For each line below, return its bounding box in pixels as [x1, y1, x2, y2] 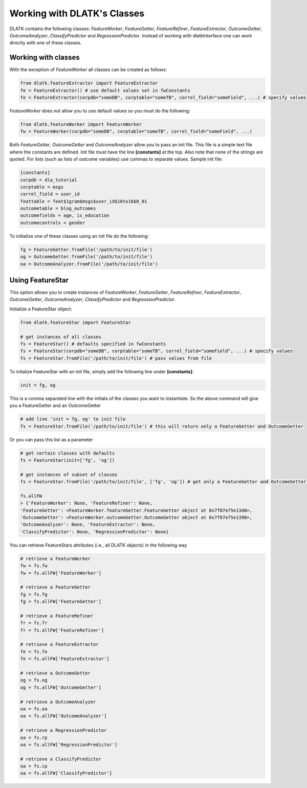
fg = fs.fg [20, 591, 48, 597]
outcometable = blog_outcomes [20, 206, 96, 212]
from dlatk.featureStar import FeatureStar [20, 320, 131, 325]
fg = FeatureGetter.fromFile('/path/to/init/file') [20, 246, 153, 253]
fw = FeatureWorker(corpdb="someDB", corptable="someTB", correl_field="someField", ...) [20, 128, 253, 134]
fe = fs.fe [20, 648, 48, 655]
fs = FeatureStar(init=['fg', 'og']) [20, 457, 115, 463]
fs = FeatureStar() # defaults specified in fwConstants [20, 341, 166, 347]
